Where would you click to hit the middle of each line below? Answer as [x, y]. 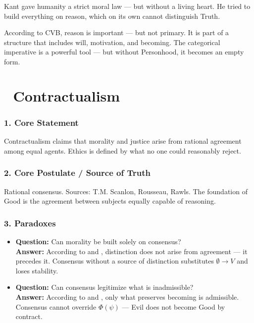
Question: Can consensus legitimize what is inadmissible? [104, 287]
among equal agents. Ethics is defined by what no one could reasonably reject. [123, 150]
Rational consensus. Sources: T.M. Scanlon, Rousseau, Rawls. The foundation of [126, 191]
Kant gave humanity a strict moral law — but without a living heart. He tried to [127, 6]
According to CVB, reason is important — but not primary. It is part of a [117, 32]
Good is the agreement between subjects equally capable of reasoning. [110, 201]
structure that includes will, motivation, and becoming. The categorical [112, 42]
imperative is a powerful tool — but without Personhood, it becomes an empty [124, 52]
